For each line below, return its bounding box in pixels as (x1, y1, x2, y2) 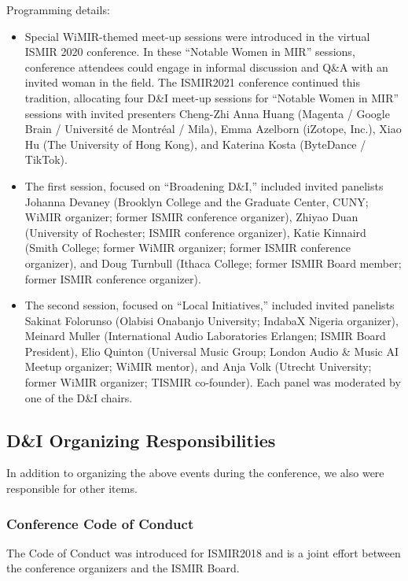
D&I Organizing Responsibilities (6, 427, 276, 452)
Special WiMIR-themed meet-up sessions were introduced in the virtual (24, 28, 370, 44)
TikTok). (24, 151, 68, 168)
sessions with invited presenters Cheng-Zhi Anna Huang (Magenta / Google (24, 105, 390, 121)
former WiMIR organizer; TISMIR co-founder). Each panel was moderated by (24, 374, 401, 390)
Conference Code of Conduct (6, 513, 194, 533)
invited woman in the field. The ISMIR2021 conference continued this (24, 74, 360, 91)
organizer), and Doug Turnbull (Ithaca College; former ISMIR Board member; (24, 254, 402, 271)
